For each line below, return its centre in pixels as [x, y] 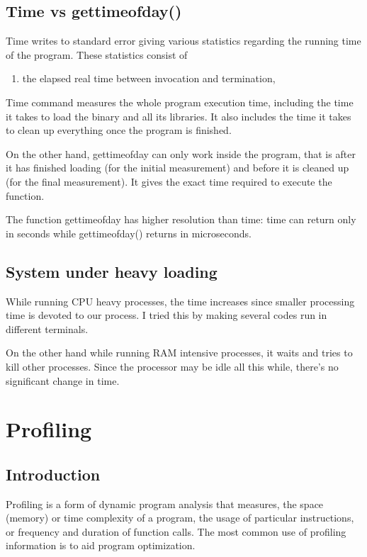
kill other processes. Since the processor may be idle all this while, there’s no [172, 366]
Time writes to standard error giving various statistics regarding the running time [183, 41]
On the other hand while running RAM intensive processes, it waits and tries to [179, 353]
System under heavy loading [112, 271]
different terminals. [47, 328]
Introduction [53, 474]
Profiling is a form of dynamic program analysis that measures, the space [165, 503]
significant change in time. [63, 380]
